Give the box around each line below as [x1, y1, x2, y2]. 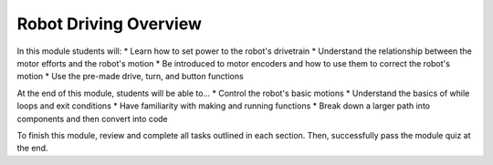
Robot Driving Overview [16, 14, 203, 34]
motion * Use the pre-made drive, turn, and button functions [16, 71, 244, 82]
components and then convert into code [16, 113, 168, 124]
